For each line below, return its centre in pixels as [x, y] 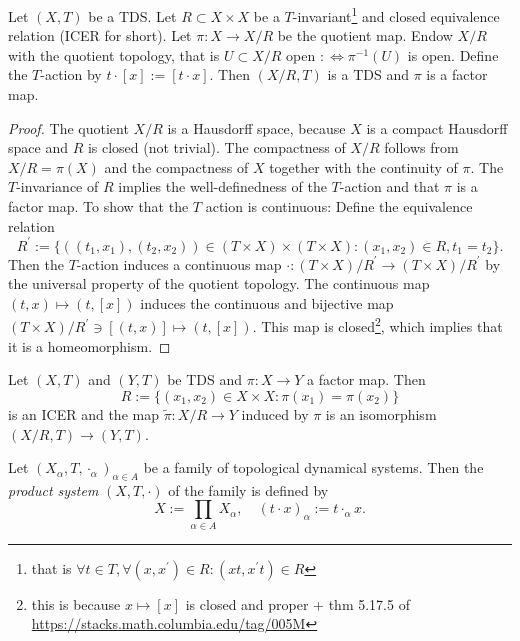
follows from [421, 147]
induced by [275, 413]
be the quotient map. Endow [365, 35]
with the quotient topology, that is [114, 54]
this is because [76, 603]
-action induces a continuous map [179, 263]
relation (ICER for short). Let [100, 35]
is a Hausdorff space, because [256, 127]
